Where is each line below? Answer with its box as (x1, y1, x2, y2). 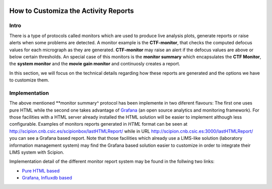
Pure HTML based (22, 167, 60, 173)
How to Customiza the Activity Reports (9, 7, 134, 15)
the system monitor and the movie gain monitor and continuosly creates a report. (9, 61, 181, 67)
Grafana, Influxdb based (22, 175, 73, 181)
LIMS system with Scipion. (9, 149, 64, 155)
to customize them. (9, 77, 49, 83)
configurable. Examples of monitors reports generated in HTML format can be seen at (9, 121, 188, 127)
